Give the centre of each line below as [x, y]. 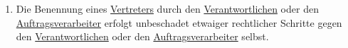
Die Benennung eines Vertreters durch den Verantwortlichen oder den [167, 8]
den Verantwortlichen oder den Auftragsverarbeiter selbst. [142, 36]
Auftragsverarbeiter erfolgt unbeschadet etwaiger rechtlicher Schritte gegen [179, 22]
